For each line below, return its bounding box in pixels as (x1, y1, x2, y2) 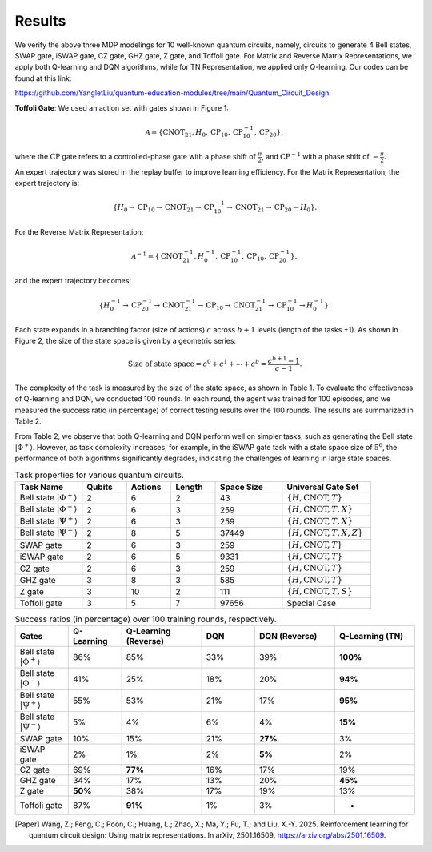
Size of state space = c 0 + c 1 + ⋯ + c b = (128, 358, 267, 368)
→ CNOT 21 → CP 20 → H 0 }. (226, 203, 318, 214)
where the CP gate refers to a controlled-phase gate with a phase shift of (14, 152, 256, 162)
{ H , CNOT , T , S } (286, 586, 353, 597)
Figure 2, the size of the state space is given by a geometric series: (14, 336, 236, 346)
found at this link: (14, 73, 72, 83)
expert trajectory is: (14, 179, 80, 188)
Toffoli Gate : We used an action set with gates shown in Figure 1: (14, 102, 230, 112)
